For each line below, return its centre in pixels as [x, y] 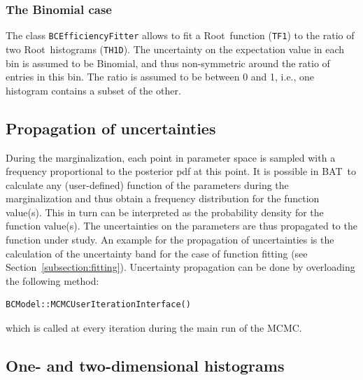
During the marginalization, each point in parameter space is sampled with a [171, 157]
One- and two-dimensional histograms [145, 366]
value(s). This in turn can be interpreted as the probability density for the [165, 212]
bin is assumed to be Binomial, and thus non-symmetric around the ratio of [168, 63]
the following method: [52, 280]
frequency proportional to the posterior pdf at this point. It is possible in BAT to [181, 171]
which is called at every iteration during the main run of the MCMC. [154, 328]
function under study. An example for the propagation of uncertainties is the [170, 240]
